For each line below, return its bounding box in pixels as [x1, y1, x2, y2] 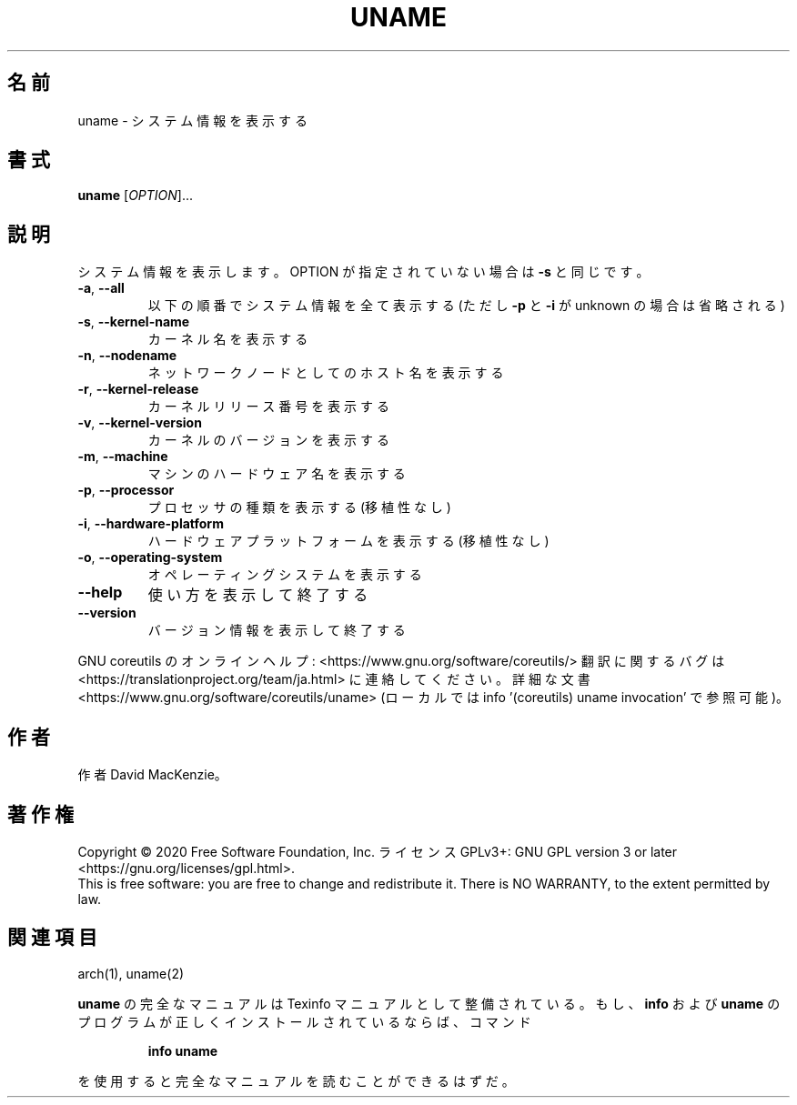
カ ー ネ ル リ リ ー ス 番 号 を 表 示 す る [147, 398, 389, 415]
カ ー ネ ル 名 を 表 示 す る [147, 331, 308, 347]
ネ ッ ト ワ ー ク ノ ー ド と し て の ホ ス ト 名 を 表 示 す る [147, 365, 504, 381]
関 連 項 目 [7, 926, 97, 949]
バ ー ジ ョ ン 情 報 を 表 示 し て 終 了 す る [147, 622, 406, 638]
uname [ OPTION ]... [77, 187, 194, 204]
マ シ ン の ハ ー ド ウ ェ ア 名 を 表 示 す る [147, 466, 406, 482]
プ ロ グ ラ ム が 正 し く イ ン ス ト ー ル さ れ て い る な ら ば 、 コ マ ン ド [77, 1013, 531, 1030]
